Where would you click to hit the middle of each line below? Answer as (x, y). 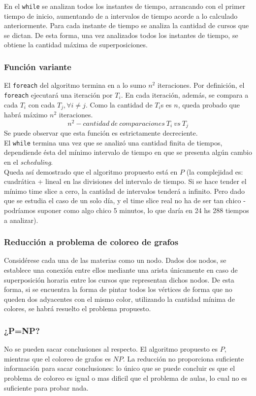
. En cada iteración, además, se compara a (185, 94)
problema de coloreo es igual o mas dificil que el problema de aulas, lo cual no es (126, 378)
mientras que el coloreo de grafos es (57, 358)
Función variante (38, 66)
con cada (42, 104)
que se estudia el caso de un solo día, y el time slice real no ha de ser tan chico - (125, 200)
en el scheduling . (29, 162)
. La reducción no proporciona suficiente (183, 358)
